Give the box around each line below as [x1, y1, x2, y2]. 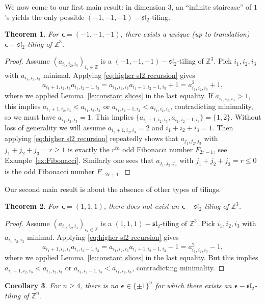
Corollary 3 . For [5, 280, 61, 290]
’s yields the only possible [5, 11, 85, 22]
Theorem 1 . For [5, 29, 59, 39]
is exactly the [67, 144, 110, 154]
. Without [230, 111, 261, 122]
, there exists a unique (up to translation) [120, 29, 250, 39]
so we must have [5, 111, 56, 122]
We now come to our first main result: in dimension [5, 2, 166, 12]
